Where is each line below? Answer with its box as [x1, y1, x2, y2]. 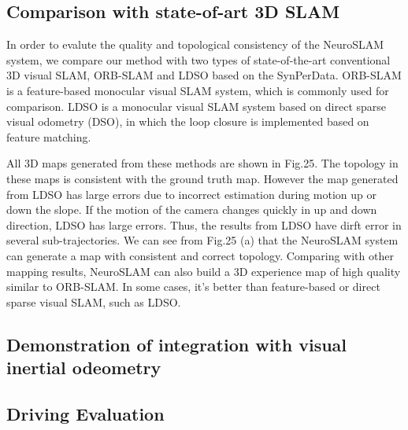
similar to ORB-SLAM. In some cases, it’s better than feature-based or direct [6, 278, 380, 295]
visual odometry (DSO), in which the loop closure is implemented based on [6, 113, 369, 130]
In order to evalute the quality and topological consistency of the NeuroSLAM [6, 36, 384, 53]
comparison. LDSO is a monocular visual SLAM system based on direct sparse [6, 97, 387, 114]
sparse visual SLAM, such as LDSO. [6, 293, 181, 310]
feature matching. [6, 128, 91, 145]
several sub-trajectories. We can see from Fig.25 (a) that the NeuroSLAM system [6, 232, 399, 248]
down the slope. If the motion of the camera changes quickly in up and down [6, 201, 377, 218]
